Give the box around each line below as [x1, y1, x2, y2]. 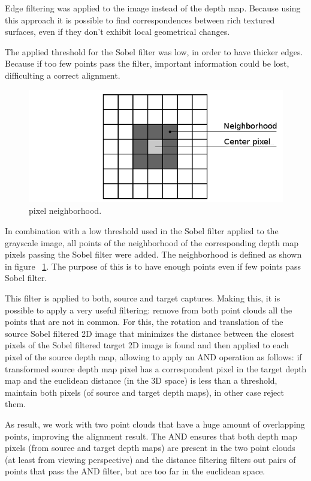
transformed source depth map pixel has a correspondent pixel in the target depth [5, 362, 307, 375]
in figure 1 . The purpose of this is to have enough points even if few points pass [5, 259, 301, 272]
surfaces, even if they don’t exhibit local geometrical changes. [5, 25, 230, 38]
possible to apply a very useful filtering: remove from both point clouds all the [5, 303, 292, 316]
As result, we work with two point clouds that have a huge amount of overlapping [5, 417, 305, 430]
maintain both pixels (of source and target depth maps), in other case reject [5, 386, 284, 398]
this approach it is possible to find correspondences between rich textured [5, 13, 275, 26]
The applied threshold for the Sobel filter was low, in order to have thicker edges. [5, 45, 303, 58]
